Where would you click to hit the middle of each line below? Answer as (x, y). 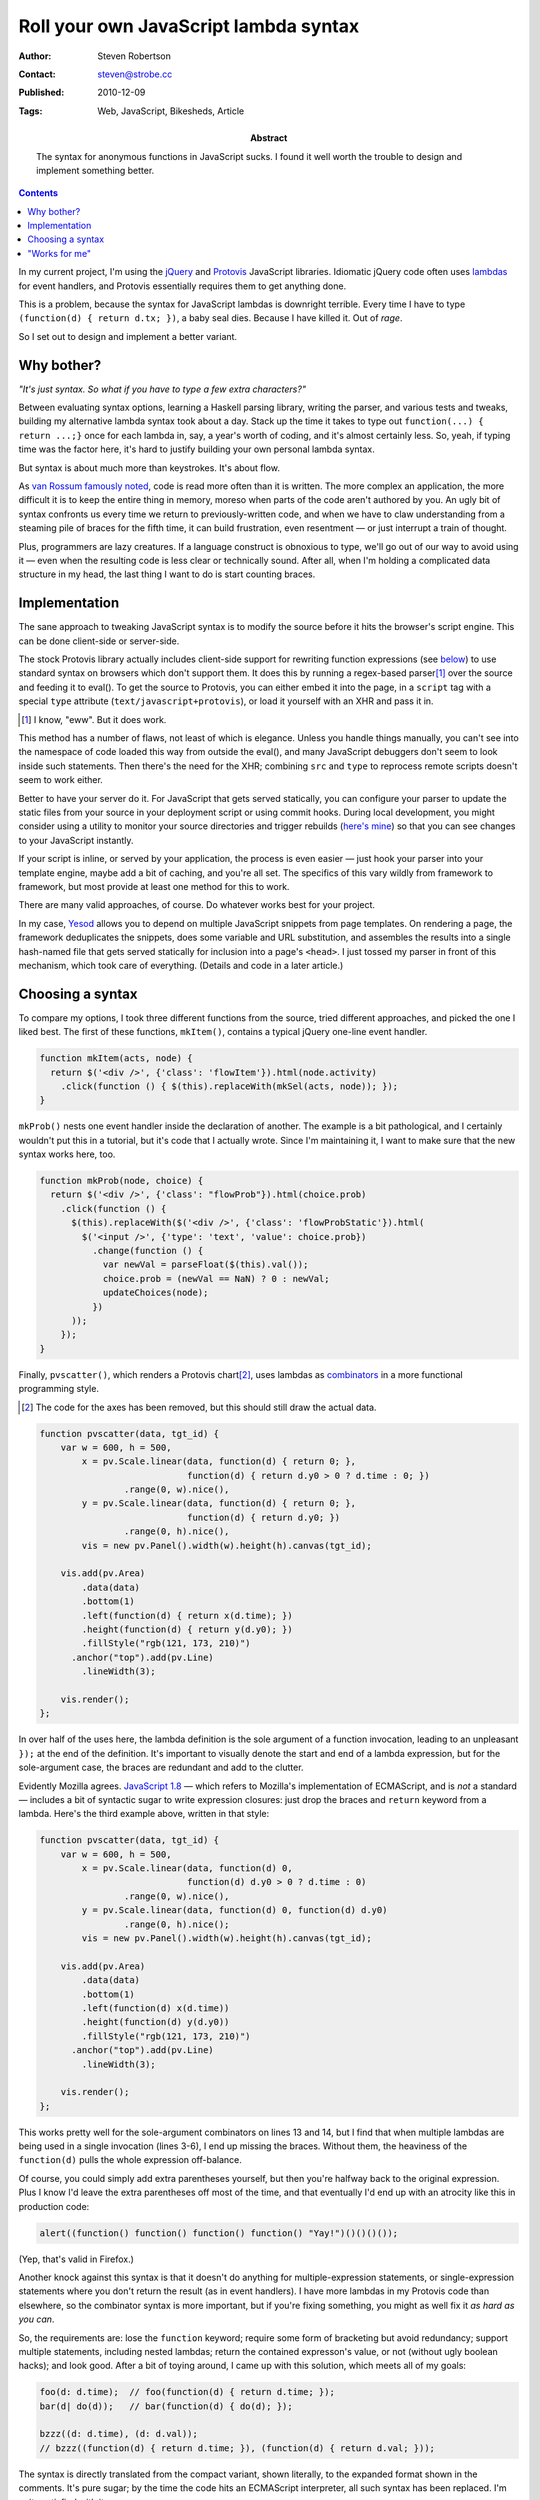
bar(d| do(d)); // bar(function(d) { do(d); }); (166, 2406)
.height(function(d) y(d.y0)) (155, 2022)
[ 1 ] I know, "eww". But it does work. (94, 719)
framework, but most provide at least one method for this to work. (154, 886)
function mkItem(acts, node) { (116, 1058)
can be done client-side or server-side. (99, 641)
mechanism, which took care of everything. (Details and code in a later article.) (181, 965)
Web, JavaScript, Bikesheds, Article (171, 111)
